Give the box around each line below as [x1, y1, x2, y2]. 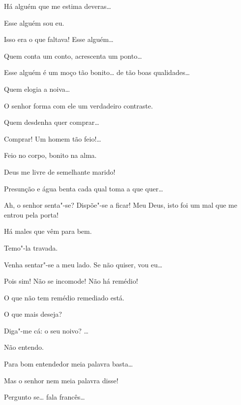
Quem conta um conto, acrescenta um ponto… [4, 50, 142, 61]
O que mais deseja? [4, 309, 62, 319]
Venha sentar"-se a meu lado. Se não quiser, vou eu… [4, 259, 163, 269]
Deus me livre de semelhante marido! [4, 166, 116, 177]
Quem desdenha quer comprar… [4, 117, 99, 127]
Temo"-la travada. [4, 242, 58, 253]
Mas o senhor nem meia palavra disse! [4, 375, 119, 385]
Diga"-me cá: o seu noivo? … [4, 325, 89, 335]
